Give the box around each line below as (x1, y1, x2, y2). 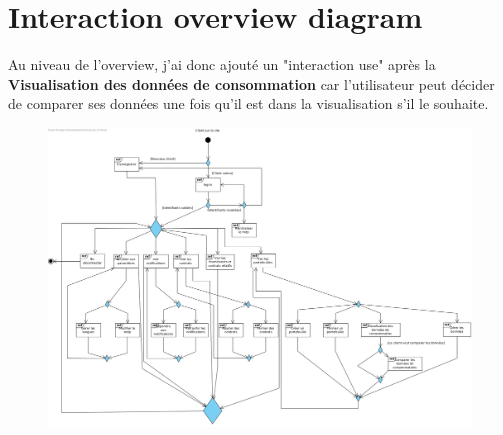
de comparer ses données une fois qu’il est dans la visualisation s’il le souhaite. (8, 93, 489, 114)
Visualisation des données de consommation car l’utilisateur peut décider (8, 73, 495, 94)
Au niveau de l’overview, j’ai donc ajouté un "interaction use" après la (8, 54, 436, 75)
